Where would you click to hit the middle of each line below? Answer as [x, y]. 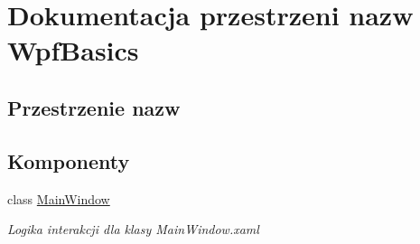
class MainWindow [59, 198]
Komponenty [69, 160]
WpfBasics [73, 50]
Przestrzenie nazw [94, 107]
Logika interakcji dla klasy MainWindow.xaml [133, 229]
